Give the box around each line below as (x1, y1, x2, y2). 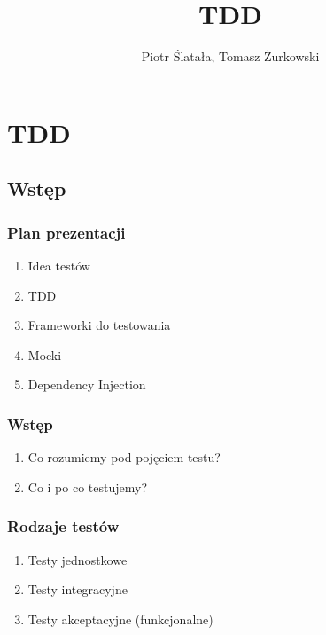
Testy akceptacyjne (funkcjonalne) (27, 609, 213, 628)
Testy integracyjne (27, 580, 128, 599)
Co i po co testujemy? (27, 477, 148, 496)
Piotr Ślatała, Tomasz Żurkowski (141, 47, 320, 66)
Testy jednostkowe (27, 550, 128, 568)
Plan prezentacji (7, 221, 126, 243)
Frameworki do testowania (27, 316, 171, 334)
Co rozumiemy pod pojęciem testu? (27, 448, 221, 466)
